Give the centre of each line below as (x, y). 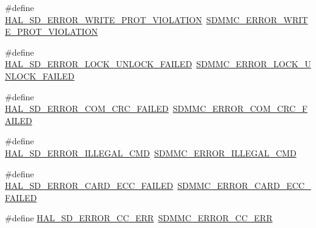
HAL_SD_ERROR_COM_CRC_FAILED (87, 108)
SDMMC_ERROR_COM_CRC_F (240, 108)
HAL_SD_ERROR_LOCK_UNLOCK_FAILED (99, 64)
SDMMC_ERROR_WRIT (257, 19)
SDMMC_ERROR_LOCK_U (254, 64)
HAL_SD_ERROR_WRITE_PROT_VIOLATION (104, 19)
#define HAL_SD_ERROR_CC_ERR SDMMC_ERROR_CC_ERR (139, 218)
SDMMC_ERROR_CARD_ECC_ (244, 186)
